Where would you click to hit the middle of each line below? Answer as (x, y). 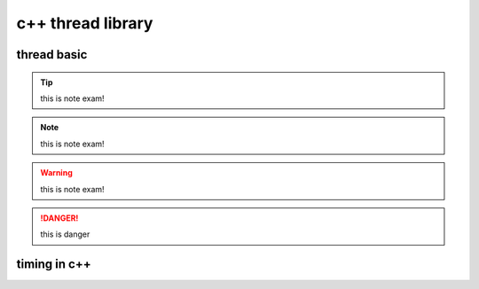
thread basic (52, 55)
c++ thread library (85, 23)
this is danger (65, 234)
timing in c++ (54, 265)
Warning (56, 173)
